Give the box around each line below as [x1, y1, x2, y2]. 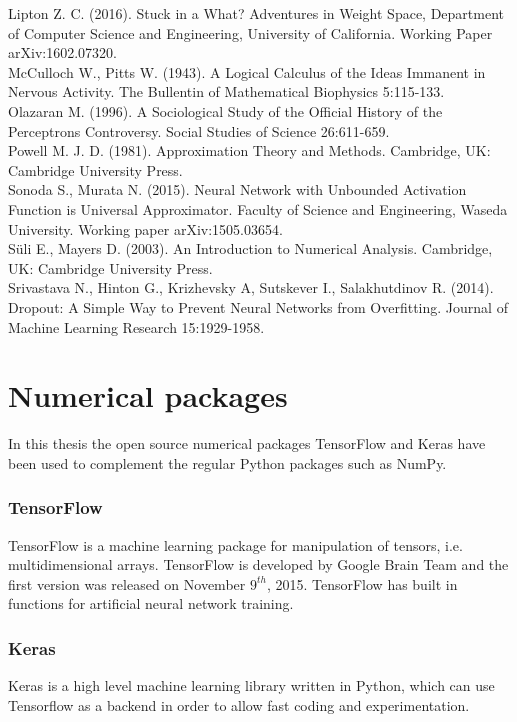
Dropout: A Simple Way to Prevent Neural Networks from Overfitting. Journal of [8, 296, 508, 317]
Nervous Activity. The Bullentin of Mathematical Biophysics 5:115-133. [8, 81, 445, 102]
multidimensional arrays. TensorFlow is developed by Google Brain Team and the [8, 554, 509, 575]
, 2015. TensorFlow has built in [266, 573, 458, 594]
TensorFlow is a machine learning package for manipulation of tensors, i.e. [8, 534, 463, 555]
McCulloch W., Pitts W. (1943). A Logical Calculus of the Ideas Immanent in [8, 61, 486, 82]
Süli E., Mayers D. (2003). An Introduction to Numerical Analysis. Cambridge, [8, 238, 493, 259]
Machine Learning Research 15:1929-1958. [8, 316, 265, 337]
